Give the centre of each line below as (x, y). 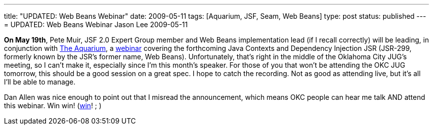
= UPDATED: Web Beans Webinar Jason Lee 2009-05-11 (96, 24)
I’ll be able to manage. (40, 82)
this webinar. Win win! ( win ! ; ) (53, 106)
